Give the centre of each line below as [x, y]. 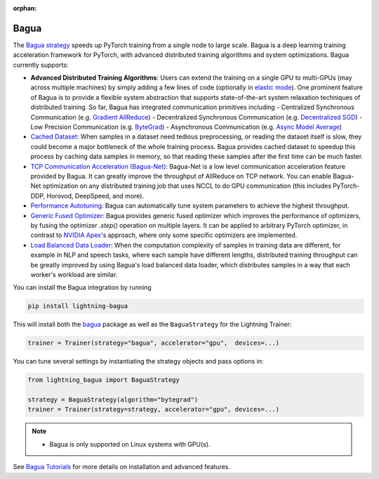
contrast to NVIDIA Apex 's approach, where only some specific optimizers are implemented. [164, 235]
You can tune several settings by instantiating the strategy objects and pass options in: [138, 362]
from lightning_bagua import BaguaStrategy [104, 380]
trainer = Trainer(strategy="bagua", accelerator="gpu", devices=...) [154, 343]
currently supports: [41, 65]
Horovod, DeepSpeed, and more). [95, 196]
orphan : [25, 8]
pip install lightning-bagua [78, 306]
